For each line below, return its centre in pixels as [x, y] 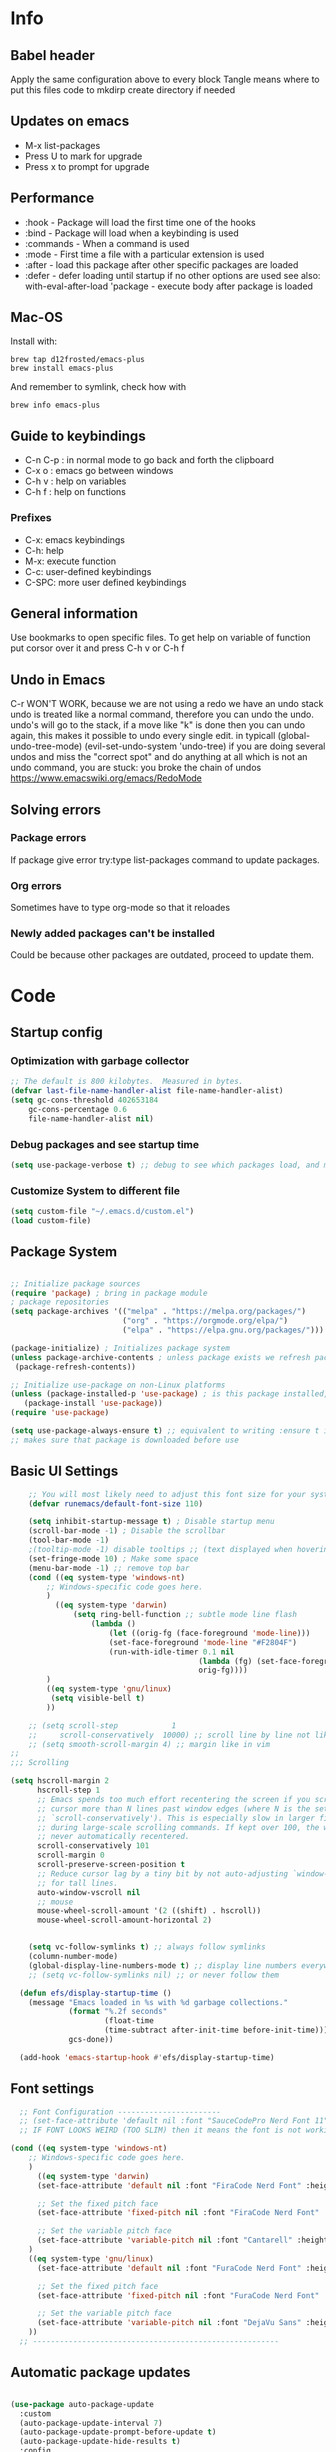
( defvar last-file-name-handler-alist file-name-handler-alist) [147, 1091]
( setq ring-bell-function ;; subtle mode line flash [185, 1615]
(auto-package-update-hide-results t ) [100, 2442]
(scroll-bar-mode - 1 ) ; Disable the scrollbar [127, 1531]
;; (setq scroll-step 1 [102, 1725]
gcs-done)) [91, 2040]
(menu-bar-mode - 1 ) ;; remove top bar [109, 1568]
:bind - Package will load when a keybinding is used [132, 233]
